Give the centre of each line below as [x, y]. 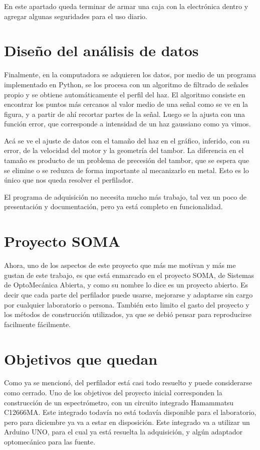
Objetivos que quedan [81, 358]
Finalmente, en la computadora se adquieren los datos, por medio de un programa [130, 74]
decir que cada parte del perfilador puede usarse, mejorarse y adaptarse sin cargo [128, 294]
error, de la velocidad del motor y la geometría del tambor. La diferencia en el [124, 150]
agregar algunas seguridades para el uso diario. [76, 16]
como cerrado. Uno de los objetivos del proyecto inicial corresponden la [113, 393]
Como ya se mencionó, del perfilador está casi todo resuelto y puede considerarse [128, 383]
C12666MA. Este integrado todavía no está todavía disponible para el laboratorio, [130, 412]
